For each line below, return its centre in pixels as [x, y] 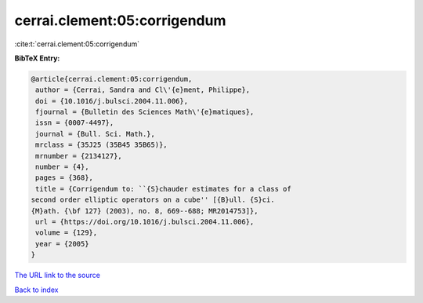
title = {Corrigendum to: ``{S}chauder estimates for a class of [163, 189]
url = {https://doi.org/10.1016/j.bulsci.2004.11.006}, [145, 222]
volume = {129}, [67, 233]
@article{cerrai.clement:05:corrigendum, [112, 79]
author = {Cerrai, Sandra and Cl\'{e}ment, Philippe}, [143, 90]
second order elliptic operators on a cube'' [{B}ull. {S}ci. [153, 200]
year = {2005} [62, 244]
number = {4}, [62, 167]
